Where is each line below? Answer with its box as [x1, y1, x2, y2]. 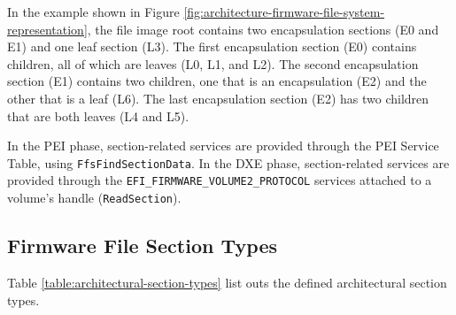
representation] [7, 19, 88, 38]
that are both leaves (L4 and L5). [7, 106, 189, 125]
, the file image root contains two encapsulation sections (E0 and [87, 19, 439, 38]
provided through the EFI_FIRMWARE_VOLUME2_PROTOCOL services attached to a [7, 171, 432, 189]
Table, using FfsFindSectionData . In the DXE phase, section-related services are [7, 153, 450, 172]
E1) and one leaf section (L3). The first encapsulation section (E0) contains [7, 37, 417, 56]
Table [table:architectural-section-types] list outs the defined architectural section [7, 273, 447, 291]
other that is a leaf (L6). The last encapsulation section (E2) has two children [7, 88, 429, 107]
